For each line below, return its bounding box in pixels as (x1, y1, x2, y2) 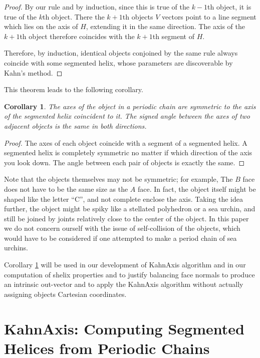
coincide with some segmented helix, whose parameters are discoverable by (4, 57, 233, 68)
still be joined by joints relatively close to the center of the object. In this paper (4, 213, 249, 223)
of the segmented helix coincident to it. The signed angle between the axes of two (4, 111, 250, 121)
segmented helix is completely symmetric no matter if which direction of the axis (4, 147, 252, 158)
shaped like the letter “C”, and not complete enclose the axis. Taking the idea (4, 193, 243, 204)
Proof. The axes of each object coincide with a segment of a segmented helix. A (4, 137, 247, 148)
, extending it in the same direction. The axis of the (86, 21, 245, 32)
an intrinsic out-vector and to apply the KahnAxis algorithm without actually (4, 279, 243, 289)
